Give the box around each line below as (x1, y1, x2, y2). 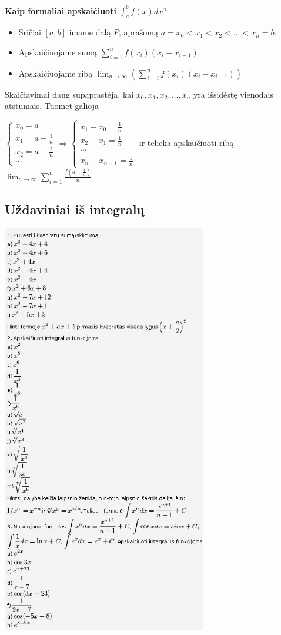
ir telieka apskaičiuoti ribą (139, 137, 234, 149)
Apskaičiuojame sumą (18, 45, 97, 58)
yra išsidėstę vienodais (193, 88, 274, 100)
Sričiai (18, 26, 41, 38)
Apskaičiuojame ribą (18, 67, 93, 79)
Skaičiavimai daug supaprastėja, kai (5, 88, 134, 100)
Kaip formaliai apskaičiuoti (5, 4, 116, 16)
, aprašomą (119, 26, 159, 38)
